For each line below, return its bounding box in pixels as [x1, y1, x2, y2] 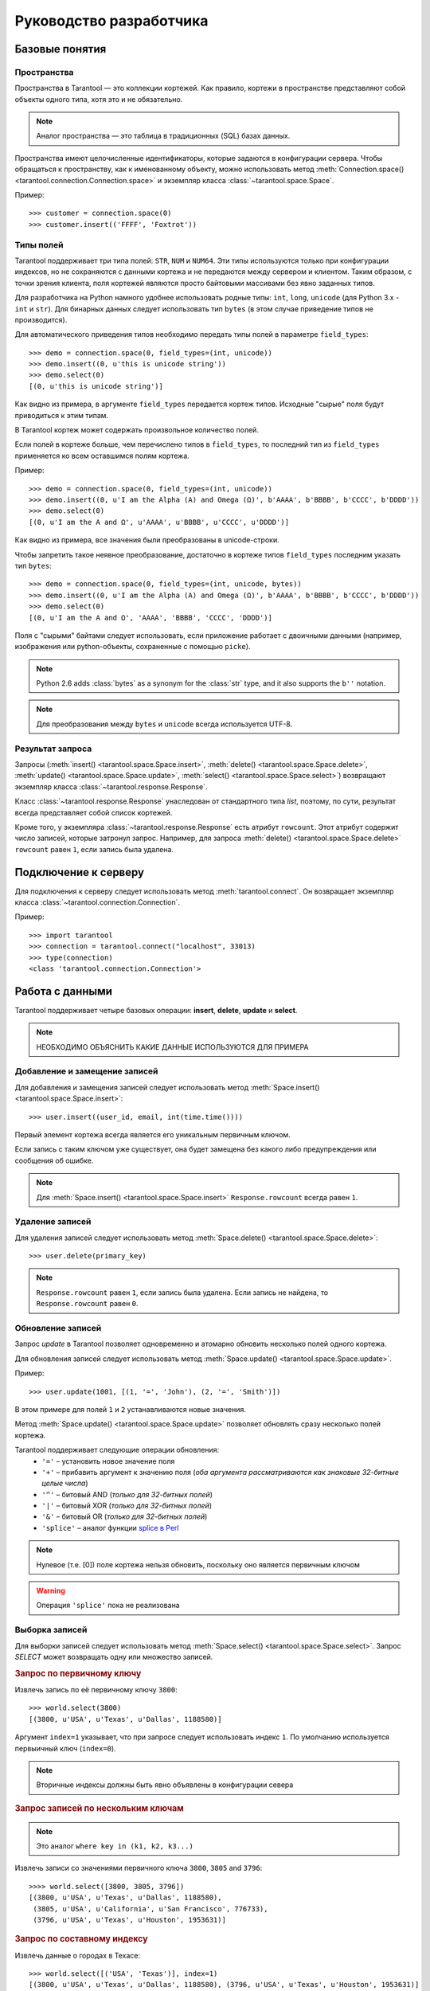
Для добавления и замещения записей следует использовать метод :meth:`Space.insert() [14, 1082, 320, 1092]
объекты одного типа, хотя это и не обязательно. [14, 94, 183, 104]
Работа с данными [14, 984, 113, 998]
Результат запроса [14, 743, 92, 754]
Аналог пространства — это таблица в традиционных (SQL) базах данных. [36, 131, 291, 141]
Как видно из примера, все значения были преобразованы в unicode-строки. [14, 535, 279, 545]
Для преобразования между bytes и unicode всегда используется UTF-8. [36, 719, 293, 729]
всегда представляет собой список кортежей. [14, 808, 173, 817]
